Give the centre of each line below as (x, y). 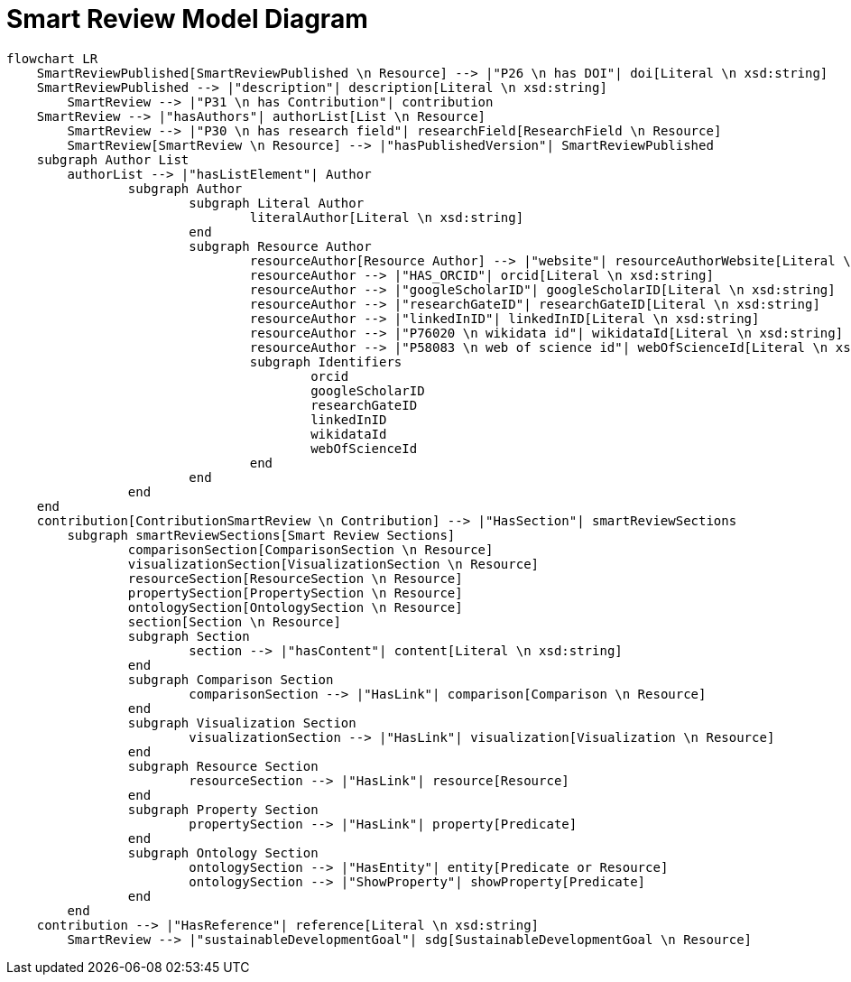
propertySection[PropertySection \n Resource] (295, 593)
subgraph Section (189, 636)
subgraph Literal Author (277, 203)
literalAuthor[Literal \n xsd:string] (387, 217)
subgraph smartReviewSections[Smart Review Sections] (261, 535)
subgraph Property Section (223, 809)
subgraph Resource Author (280, 246)
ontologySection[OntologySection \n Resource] (295, 607)
